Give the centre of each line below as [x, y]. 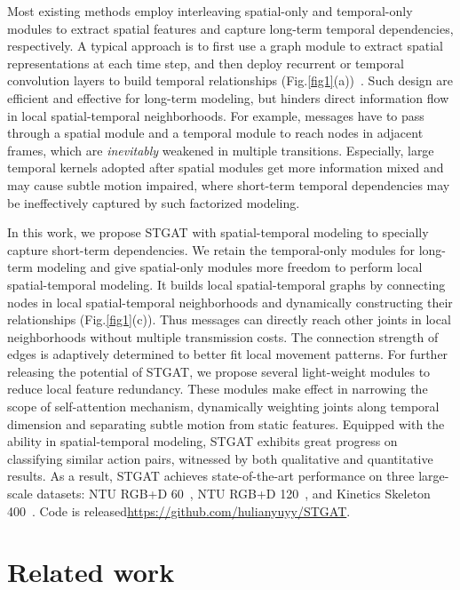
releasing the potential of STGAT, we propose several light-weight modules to [219, 371]
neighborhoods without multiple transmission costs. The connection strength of [223, 336]
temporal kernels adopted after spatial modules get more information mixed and [226, 167]
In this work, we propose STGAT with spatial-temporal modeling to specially [218, 232]
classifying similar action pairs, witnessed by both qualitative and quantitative [220, 458]
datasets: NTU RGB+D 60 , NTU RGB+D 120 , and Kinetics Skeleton [234, 494]
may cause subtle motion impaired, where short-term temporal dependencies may [229, 184]
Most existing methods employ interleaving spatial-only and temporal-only [210, 11]
